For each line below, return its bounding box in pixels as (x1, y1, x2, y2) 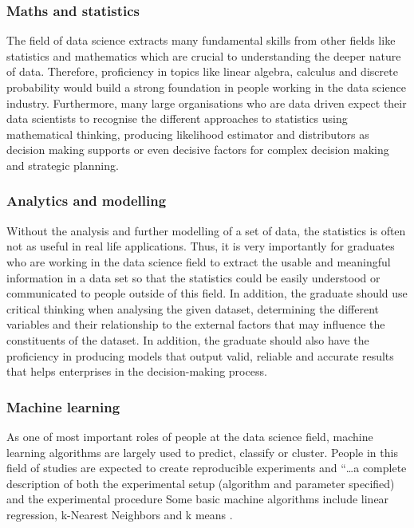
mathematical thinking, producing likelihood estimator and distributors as (6, 125, 369, 142)
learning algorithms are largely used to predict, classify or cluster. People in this (6, 443, 398, 460)
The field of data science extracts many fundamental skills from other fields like (6, 32, 396, 49)
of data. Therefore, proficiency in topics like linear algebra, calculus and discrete (6, 63, 398, 80)
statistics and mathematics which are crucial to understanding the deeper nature (6, 47, 401, 64)
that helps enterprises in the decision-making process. (6, 363, 267, 380)
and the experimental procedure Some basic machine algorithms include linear (6, 491, 389, 507)
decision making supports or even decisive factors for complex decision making (6, 141, 389, 158)
